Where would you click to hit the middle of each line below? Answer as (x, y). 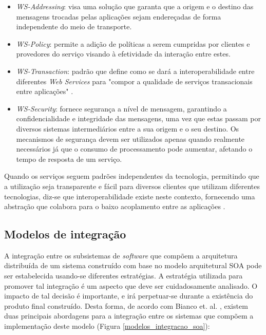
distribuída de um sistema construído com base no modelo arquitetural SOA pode (133, 265)
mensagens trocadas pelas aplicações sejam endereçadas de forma (119, 16)
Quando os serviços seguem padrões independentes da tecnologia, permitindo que (132, 176)
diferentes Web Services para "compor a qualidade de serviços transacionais (134, 81)
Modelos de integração (65, 234)
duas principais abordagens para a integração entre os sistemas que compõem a (129, 316)
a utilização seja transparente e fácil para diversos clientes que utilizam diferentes (132, 186)
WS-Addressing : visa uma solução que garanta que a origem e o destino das (135, 6)
